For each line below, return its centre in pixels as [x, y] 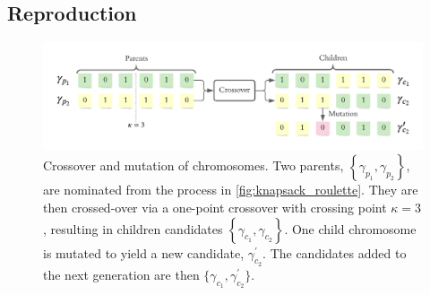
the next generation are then [121, 274]
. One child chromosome [350, 228]
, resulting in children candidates [133, 228]
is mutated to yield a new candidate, [144, 252]
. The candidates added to [335, 252]
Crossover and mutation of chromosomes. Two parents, [193, 165]
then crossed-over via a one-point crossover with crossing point [215, 208]
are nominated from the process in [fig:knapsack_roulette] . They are [231, 190]
